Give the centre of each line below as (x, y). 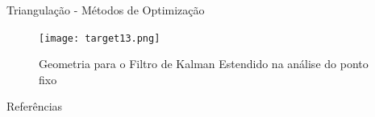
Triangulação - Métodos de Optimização (106, 10)
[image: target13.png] (100, 38)
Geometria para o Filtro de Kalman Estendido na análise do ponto (204, 64)
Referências (35, 106)
